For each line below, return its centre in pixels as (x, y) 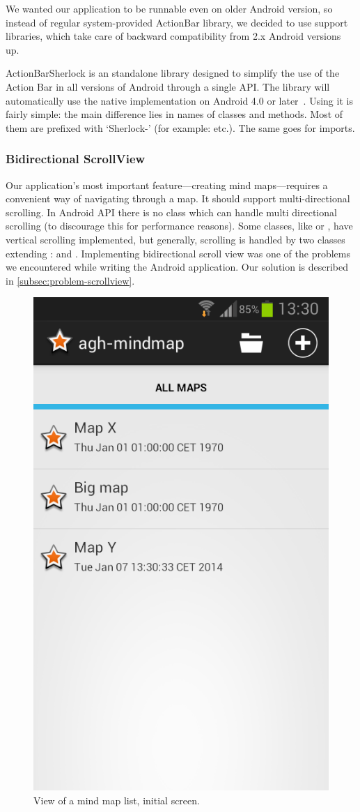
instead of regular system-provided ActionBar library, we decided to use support (177, 22)
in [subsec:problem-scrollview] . (70, 280)
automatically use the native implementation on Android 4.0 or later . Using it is (179, 100)
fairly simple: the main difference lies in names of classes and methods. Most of (174, 114)
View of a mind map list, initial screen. (117, 800)
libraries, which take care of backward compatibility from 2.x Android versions (173, 36)
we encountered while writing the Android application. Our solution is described (177, 267)
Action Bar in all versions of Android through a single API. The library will (168, 86)
